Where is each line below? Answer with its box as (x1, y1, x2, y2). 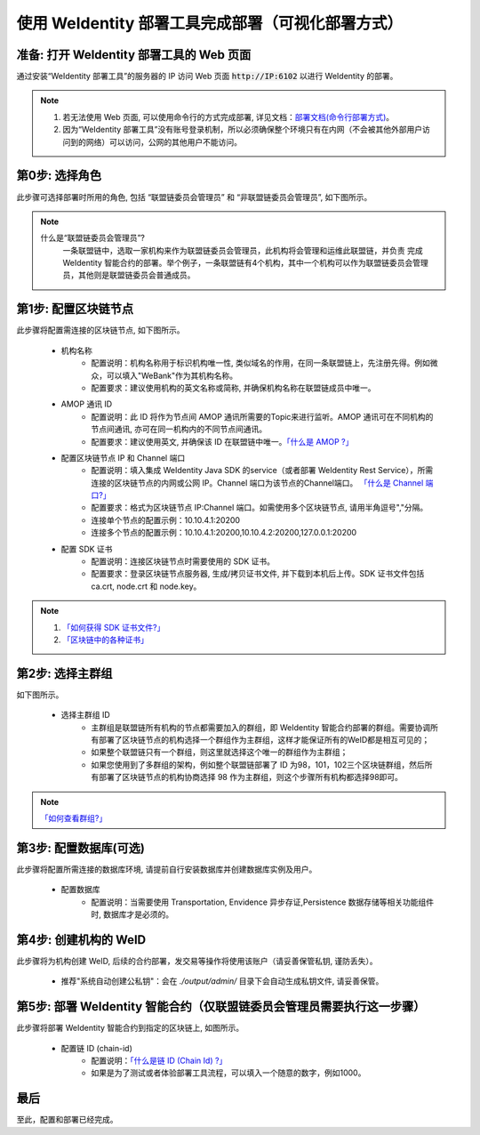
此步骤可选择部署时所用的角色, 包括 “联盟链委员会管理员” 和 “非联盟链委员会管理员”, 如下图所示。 (16, 191, 372, 202)
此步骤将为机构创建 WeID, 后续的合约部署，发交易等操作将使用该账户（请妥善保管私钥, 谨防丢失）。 (16, 956, 378, 966)
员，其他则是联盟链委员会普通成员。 (62, 270, 196, 280)
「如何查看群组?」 (40, 813, 108, 824)
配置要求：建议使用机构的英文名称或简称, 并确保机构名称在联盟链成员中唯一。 (91, 382, 376, 393)
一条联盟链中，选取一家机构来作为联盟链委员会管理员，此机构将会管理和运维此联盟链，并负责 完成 (62, 245, 423, 255)
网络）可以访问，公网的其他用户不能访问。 (85, 136, 242, 147)
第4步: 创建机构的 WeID (16, 932, 147, 947)
